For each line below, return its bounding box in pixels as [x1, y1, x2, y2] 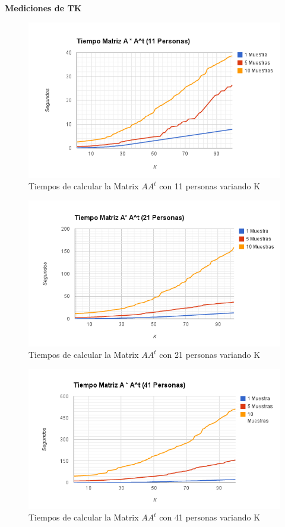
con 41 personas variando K [159, 511, 261, 523]
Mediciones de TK [5, 2, 82, 14]
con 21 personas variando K [159, 348, 261, 361]
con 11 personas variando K [159, 180, 261, 192]
